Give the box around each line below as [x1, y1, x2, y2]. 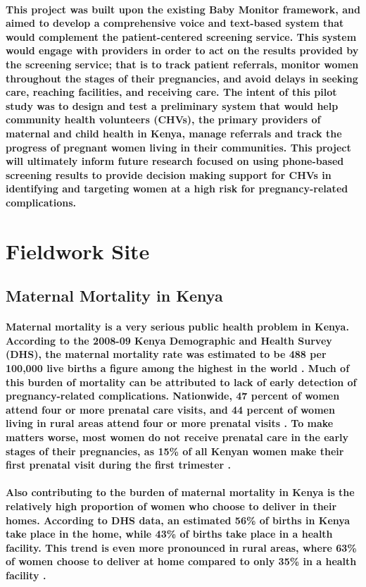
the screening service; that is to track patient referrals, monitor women [6, 56, 359, 71]
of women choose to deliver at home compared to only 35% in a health [6, 554, 357, 569]
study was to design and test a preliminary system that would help [6, 98, 339, 113]
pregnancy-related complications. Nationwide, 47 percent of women [6, 388, 340, 403]
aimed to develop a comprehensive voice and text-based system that [6, 16, 344, 30]
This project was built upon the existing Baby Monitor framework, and [6, 1, 360, 16]
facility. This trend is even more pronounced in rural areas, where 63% [6, 540, 357, 555]
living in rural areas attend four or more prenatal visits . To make [6, 416, 334, 431]
